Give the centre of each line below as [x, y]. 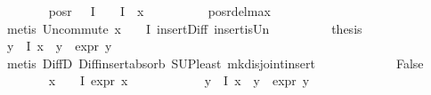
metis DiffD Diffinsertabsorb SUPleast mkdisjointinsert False [215, 63]
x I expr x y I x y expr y [179, 80]
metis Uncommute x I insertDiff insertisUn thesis [184, 28]
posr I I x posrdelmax [159, 11]
